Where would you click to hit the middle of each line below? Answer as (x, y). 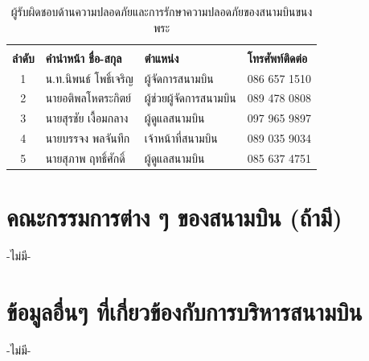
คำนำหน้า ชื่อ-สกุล (84, 58)
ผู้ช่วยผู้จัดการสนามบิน (190, 98)
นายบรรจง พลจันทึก (88, 138)
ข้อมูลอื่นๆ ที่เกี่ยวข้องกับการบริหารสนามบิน (184, 311)
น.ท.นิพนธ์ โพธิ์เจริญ (89, 78)
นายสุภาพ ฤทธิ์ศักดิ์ (85, 158)
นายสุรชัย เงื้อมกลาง (87, 118)
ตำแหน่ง (162, 58)
